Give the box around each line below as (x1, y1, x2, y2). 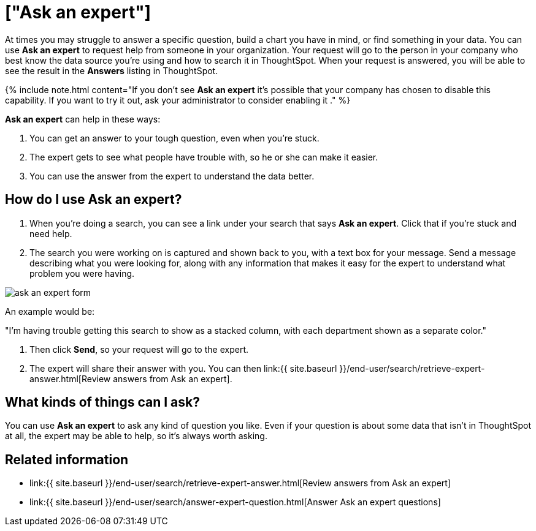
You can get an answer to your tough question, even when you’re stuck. (29, 132, 320, 143)
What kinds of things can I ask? (5, 394, 200, 410)
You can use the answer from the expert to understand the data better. (29, 170, 315, 181)
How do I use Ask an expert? (5, 192, 182, 208)
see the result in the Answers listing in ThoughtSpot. (5, 65, 218, 76)
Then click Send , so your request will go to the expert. (29, 344, 248, 355)
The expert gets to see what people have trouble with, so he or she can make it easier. (29, 151, 378, 162)
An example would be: (5, 306, 95, 317)
